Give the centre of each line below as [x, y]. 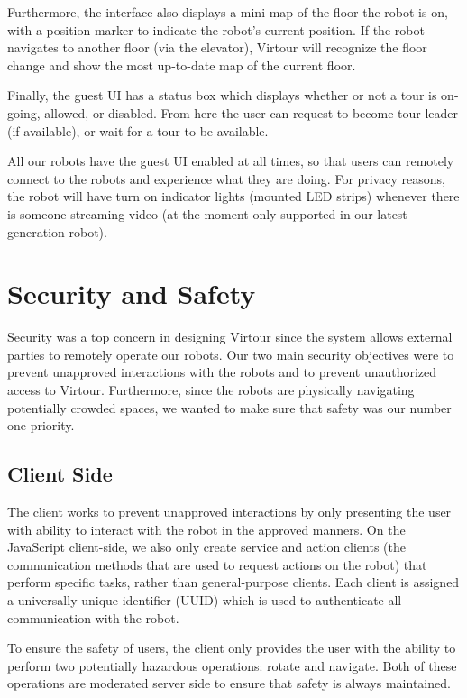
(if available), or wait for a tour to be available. [138, 130]
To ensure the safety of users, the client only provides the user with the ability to [232, 648]
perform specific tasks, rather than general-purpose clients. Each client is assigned [233, 582]
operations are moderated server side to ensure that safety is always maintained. [229, 683]
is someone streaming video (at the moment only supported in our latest [207, 213]
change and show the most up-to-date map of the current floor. [182, 64]
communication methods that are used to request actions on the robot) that [217, 564]
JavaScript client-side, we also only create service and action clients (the [206, 547]
